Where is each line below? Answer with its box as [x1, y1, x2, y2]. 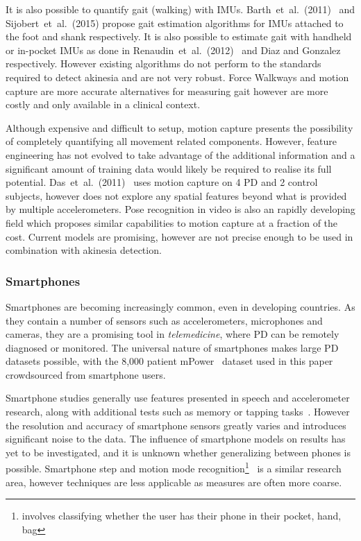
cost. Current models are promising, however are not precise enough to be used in [6, 229, 353, 243]
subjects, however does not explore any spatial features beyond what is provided [6, 188, 347, 203]
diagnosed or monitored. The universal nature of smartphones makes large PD [6, 340, 339, 354]
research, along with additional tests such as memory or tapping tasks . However [6, 404, 350, 419]
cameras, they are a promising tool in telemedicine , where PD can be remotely [6, 327, 339, 341]
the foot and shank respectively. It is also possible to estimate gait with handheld [6, 29, 352, 44]
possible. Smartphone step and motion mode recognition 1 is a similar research [6, 459, 342, 476]
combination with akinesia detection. [6, 243, 162, 257]
